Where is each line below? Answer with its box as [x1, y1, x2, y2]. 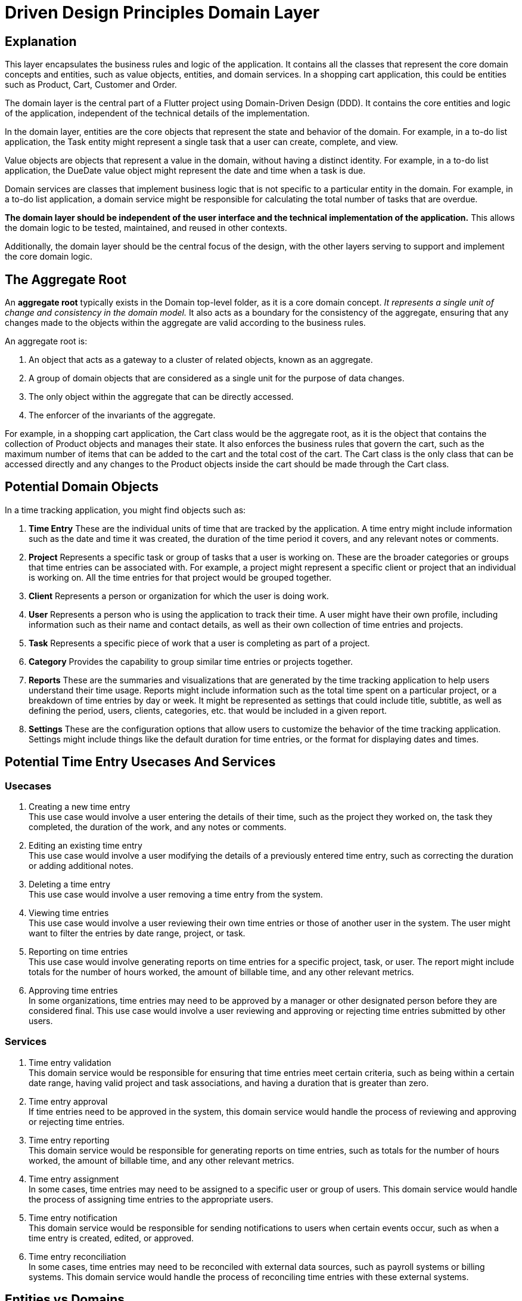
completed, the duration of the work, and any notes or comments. [29, 822, 287, 833]
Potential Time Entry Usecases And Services [5, 754, 276, 770]
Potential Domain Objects [5, 479, 159, 495]
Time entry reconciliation [29, 1251, 126, 1262]
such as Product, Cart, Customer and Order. [5, 79, 177, 90]
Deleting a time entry [29, 879, 111, 890]
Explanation [5, 33, 77, 49]
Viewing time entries [29, 908, 109, 918]
